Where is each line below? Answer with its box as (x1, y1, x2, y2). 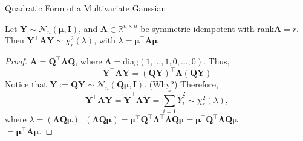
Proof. (5, 54, 27, 67)
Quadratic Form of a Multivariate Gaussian (5, 2, 166, 14)
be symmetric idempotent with (140, 22, 255, 34)
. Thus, (203, 54, 230, 67)
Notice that (5, 78, 47, 90)
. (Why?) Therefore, (144, 78, 218, 90)
